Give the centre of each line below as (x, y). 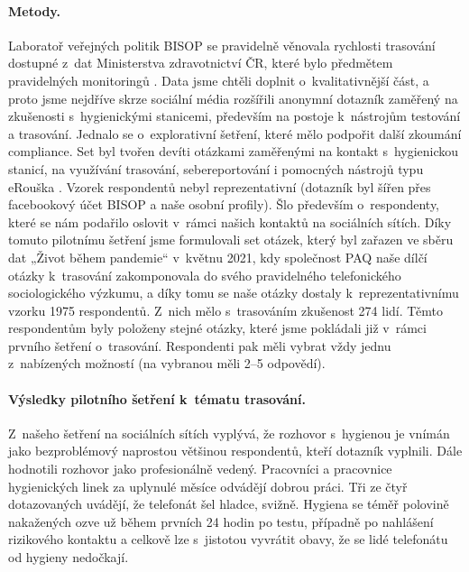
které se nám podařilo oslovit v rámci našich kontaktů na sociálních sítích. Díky (230, 221)
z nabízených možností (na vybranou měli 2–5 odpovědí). (167, 363)
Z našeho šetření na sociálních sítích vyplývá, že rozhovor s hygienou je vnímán (229, 433)
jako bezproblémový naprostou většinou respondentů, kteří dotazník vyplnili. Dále (235, 451)
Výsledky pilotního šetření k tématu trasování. (157, 398)
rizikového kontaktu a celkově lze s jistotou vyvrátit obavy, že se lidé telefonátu (228, 539)
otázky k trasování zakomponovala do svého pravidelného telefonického (205, 275)
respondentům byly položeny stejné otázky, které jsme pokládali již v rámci (217, 328)
